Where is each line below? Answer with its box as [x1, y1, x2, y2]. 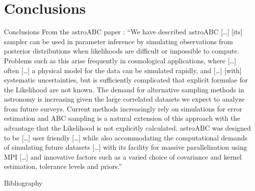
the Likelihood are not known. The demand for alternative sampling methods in [4, 84, 244, 94]
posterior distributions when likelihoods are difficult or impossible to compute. [4, 46, 239, 56]
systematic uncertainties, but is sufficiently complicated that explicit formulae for [4, 75, 248, 85]
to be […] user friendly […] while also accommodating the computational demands [4, 132, 248, 142]
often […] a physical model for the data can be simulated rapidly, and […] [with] [4, 65, 242, 75]
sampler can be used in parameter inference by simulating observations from [4, 36, 233, 46]
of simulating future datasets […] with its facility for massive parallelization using [4, 142, 247, 152]
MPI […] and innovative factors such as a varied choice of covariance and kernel [4, 151, 242, 162]
